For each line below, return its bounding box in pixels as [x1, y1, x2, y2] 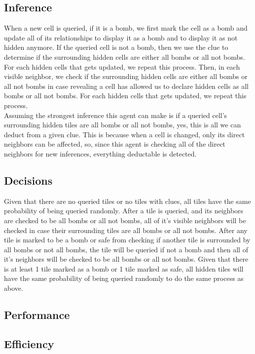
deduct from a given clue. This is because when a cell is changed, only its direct [4, 129, 245, 139]
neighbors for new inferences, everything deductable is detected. [4, 148, 197, 158]
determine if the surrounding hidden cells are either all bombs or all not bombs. [4, 51, 245, 62]
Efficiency [4, 336, 54, 351]
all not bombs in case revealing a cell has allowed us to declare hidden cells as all [4, 80, 249, 91]
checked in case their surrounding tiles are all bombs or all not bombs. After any [4, 225, 248, 235]
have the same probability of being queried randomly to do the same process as [4, 273, 244, 283]
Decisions [4, 172, 53, 188]
